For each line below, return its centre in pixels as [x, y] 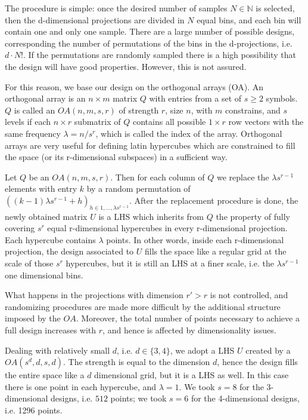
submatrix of [97, 122]
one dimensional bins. [44, 275]
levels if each [28, 122]
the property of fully [253, 216]
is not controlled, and [249, 295]
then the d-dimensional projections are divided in [95, 19]
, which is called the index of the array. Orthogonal [189, 133]
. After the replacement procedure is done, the [214, 200]
